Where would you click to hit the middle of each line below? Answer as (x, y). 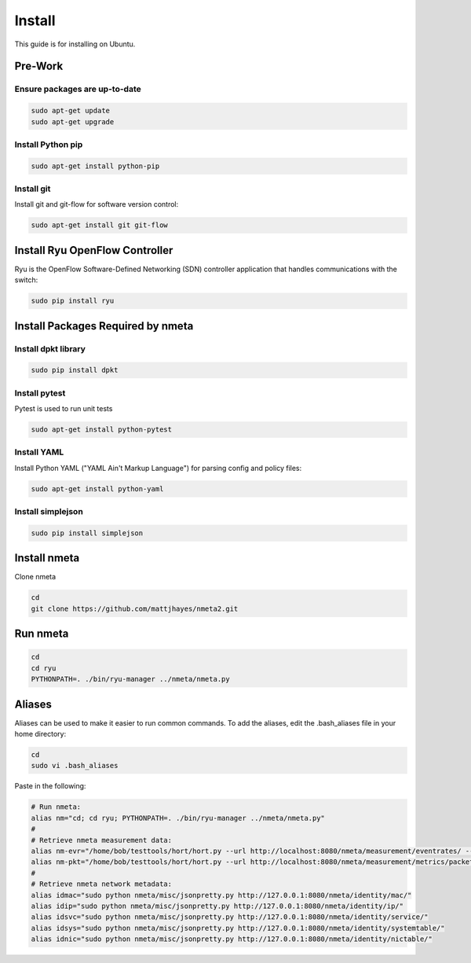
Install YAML (39, 452)
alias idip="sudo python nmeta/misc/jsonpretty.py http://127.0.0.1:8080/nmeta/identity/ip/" (217, 906)
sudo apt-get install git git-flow (99, 225)
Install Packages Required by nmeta (104, 326)
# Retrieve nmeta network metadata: (102, 884)
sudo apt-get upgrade (73, 121)
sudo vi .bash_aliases (75, 766)
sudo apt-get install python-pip (95, 166)
